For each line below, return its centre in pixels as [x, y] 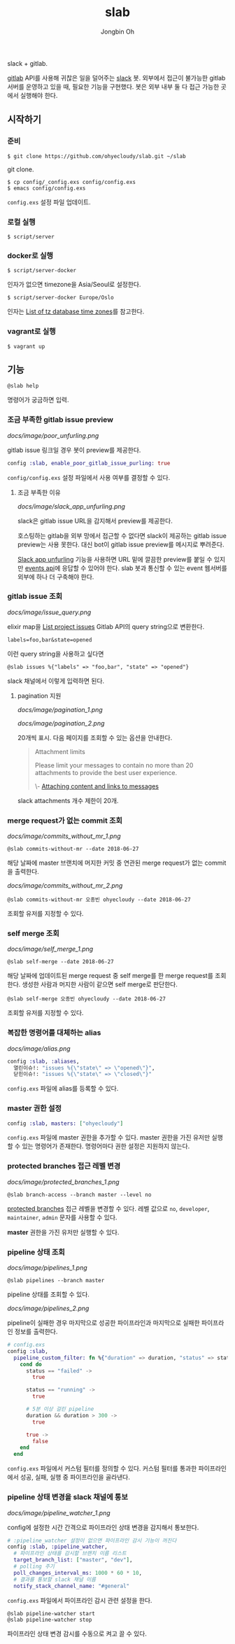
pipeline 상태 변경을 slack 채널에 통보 [67, 1497]
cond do [31, 1364]
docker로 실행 [30, 255]
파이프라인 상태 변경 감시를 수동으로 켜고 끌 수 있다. [77, 1634]
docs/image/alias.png [39, 1048]
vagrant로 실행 [31, 332]
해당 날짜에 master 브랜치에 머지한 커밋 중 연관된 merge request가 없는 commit [117, 863]
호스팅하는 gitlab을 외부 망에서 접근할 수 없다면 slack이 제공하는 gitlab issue [122, 535]
